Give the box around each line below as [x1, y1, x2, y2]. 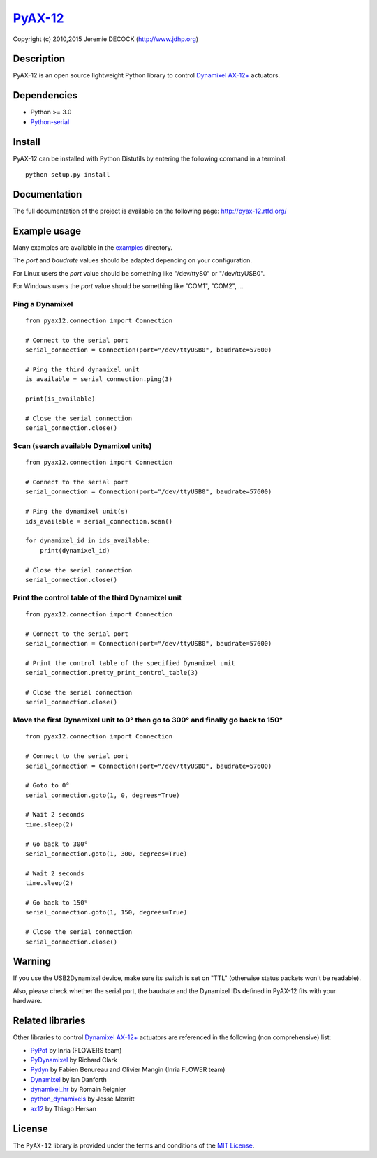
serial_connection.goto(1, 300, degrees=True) [25, 850, 188, 858]
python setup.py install [25, 171, 110, 179]
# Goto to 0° [25, 782, 70, 789]
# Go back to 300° [25, 840, 89, 848]
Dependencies [13, 89, 78, 101]
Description [13, 53, 66, 65]
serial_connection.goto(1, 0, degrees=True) [25, 791, 181, 799]
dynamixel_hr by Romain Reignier [30, 1085, 126, 1094]
